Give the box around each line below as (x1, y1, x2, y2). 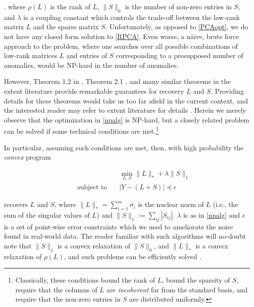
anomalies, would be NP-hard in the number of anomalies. (4, 60, 179, 70)
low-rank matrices (4, 50, 58, 61)
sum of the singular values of (4, 209, 90, 220)
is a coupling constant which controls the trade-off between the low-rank (23, 12, 240, 22)
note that (4, 240, 32, 250)
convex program (4, 152, 51, 162)
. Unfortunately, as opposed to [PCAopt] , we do (105, 21, 248, 32)
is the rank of (50, 1, 90, 11)
